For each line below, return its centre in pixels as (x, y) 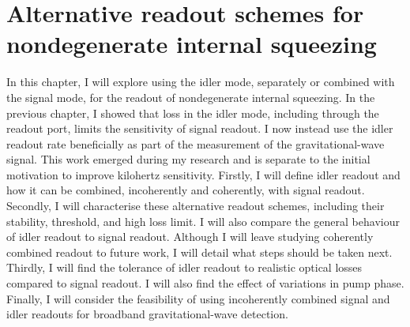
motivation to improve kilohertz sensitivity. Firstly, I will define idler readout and (203, 174)
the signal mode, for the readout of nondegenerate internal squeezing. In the (191, 97)
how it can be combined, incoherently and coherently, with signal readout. (186, 190)
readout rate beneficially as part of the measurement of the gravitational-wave (196, 143)
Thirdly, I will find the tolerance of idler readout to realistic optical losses (184, 267)
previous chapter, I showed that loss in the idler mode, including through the (193, 113)
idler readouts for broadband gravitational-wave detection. (147, 314)
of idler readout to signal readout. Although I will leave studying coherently (190, 237)
